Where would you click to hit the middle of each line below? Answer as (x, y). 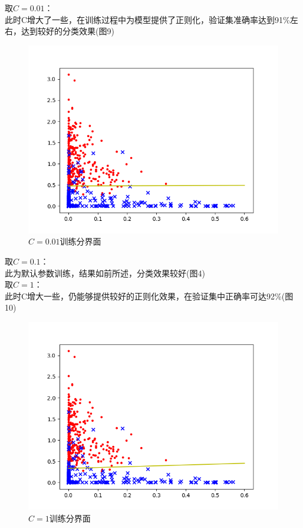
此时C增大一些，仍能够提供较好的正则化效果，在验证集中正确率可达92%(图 (149, 296)
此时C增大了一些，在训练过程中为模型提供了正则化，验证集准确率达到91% (147, 19)
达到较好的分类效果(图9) (67, 31)
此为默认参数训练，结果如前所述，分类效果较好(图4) (105, 273)
